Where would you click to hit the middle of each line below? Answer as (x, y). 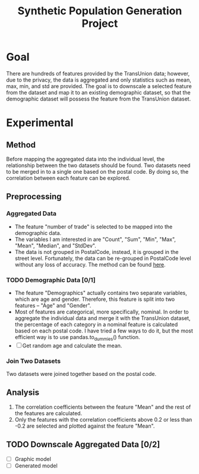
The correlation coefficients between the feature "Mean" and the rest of (103, 407)
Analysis (23, 393)
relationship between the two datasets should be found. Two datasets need (98, 165)
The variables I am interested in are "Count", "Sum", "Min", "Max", (95, 239)
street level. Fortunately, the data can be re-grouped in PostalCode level (103, 258)
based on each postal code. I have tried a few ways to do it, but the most (104, 331)
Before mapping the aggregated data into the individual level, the (86, 159)
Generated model (36, 466)
